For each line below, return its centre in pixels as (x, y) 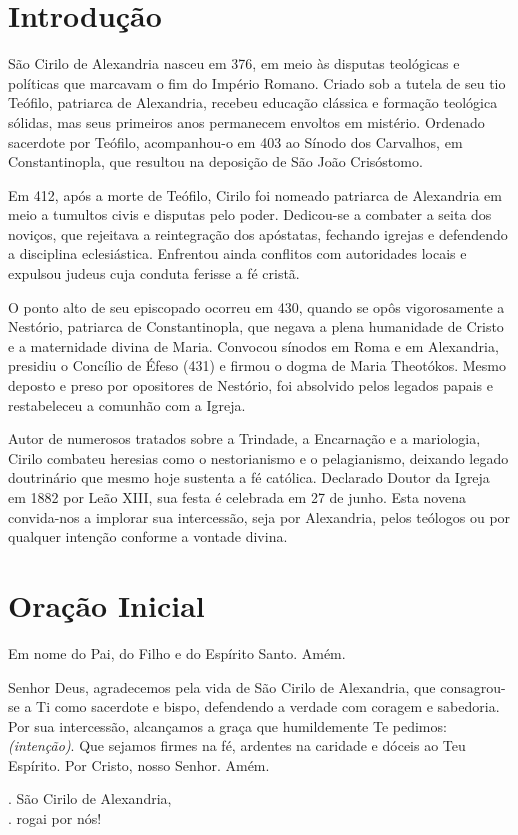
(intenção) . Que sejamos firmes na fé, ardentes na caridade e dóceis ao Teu (237, 745)
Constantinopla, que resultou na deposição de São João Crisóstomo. (215, 161)
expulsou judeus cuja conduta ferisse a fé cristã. (154, 273)
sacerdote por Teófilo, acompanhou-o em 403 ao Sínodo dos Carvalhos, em (235, 141)
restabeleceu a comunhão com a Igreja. (127, 404)
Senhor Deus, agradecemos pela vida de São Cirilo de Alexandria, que (222, 686)
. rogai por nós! (55, 818)
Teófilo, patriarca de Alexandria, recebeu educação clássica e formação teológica (253, 102)
